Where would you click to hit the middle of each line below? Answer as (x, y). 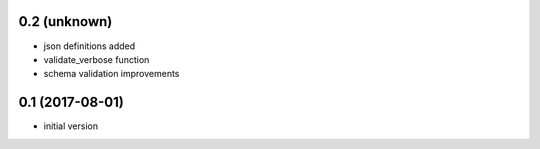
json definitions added (89, 46)
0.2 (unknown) (65, 21)
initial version (71, 126)
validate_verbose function (96, 59)
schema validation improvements (111, 74)
